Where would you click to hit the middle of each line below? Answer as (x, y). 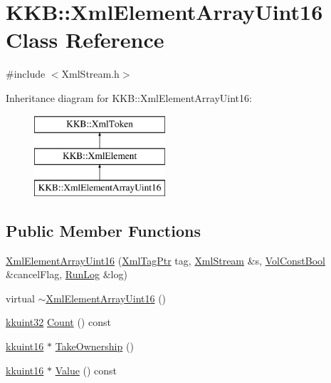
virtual (20, 298)
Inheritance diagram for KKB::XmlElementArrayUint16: (129, 97)
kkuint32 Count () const (58, 322)
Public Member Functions (103, 230)
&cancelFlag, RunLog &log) (67, 274)
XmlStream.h (90, 74)
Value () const (86, 370)
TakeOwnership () (94, 346)
